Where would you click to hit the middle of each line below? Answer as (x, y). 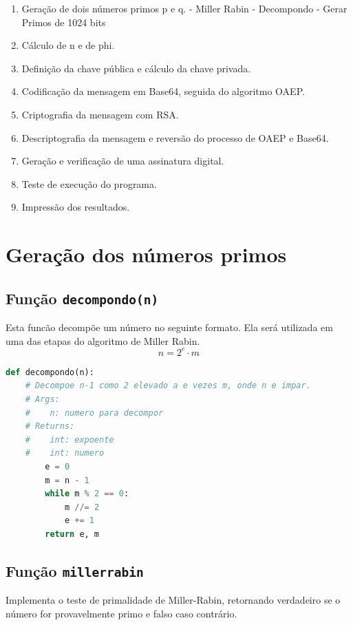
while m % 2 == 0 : (87, 494)
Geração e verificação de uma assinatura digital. (123, 161)
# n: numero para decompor (94, 413)
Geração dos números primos (146, 254)
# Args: (42, 399)
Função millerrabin (75, 570)
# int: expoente (69, 439)
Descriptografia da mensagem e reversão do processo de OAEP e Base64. (175, 137)
